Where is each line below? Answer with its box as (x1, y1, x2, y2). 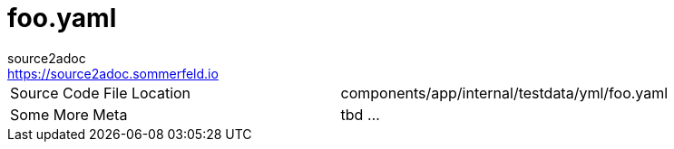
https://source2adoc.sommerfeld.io (7, 65, 219, 81)
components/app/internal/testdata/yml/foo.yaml (340, 83, 669, 102)
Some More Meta (10, 105, 128, 124)
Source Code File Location (10, 83, 191, 102)
